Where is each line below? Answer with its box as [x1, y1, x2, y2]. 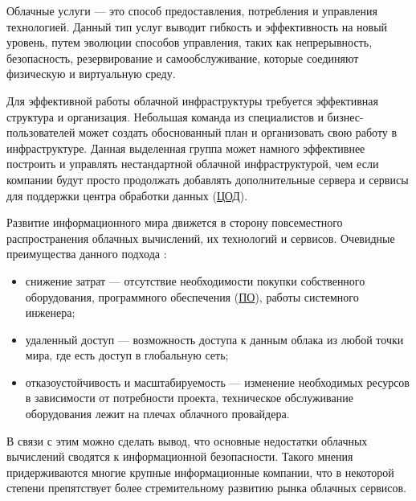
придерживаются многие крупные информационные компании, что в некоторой [6, 463, 394, 480]
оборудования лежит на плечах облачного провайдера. [25, 405, 290, 422]
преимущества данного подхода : [6, 245, 167, 262]
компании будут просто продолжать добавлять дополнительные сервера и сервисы [6, 170, 409, 187]
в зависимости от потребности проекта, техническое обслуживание [25, 389, 353, 406]
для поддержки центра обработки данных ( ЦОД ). [6, 187, 248, 203]
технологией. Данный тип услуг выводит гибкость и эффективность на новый [6, 18, 388, 35]
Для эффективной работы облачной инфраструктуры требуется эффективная [6, 92, 378, 109]
